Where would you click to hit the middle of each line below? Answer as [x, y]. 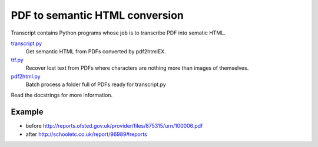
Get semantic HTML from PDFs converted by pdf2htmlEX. [96, 52]
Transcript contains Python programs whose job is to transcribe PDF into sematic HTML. [118, 33]
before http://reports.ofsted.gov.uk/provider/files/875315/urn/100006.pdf [114, 126]
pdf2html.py [26, 76]
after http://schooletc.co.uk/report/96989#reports [86, 134]
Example [27, 112]
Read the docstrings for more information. [62, 95]
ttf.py [17, 60]
